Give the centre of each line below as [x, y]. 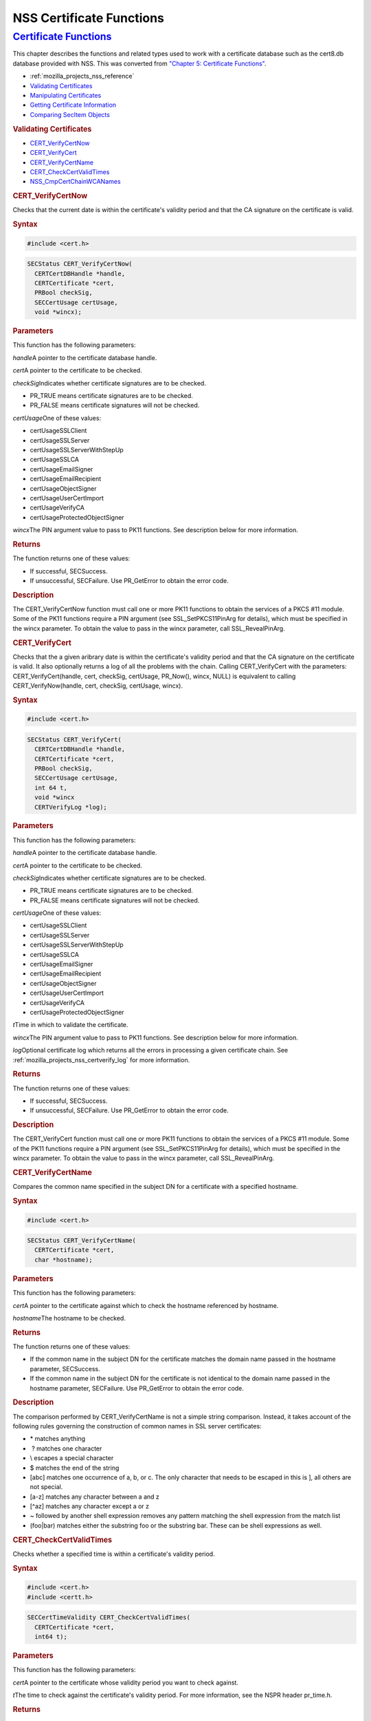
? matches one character [67, 1448]
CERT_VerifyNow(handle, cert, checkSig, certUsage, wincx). [98, 686]
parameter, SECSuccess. [65, 1369]
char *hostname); [64, 1259]
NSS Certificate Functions [89, 18]
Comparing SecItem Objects [70, 114]
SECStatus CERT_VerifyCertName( [82, 1240]
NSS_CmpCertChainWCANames [75, 182]
